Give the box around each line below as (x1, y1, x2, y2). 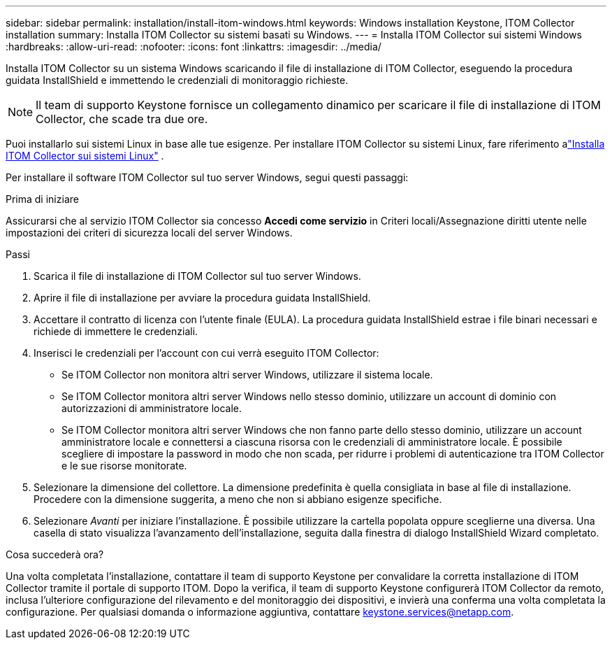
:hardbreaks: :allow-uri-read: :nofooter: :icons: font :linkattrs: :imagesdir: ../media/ (6, 41, 381, 52)
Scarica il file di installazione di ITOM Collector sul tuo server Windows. (34, 270, 361, 282)
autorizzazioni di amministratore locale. (61, 402, 242, 414)
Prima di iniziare (6, 193, 79, 205)
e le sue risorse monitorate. (61, 460, 187, 472)
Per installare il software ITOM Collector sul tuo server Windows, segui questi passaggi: (6, 171, 409, 183)
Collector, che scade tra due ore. (36, 112, 208, 126)
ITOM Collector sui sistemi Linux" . (6, 150, 164, 162)
